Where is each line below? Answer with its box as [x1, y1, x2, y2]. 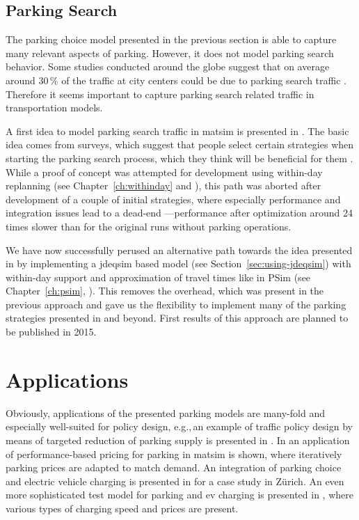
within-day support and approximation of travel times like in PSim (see [6, 269, 311, 284]
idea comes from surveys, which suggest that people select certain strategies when [6, 137, 354, 152]
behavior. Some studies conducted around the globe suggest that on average [6, 59, 330, 74]
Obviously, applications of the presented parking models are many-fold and [6, 405, 325, 420]
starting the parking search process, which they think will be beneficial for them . [6, 150, 353, 165]
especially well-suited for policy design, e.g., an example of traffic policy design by [6, 419, 353, 434]
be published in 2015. [6, 324, 97, 339]
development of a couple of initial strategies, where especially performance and [6, 191, 341, 206]
